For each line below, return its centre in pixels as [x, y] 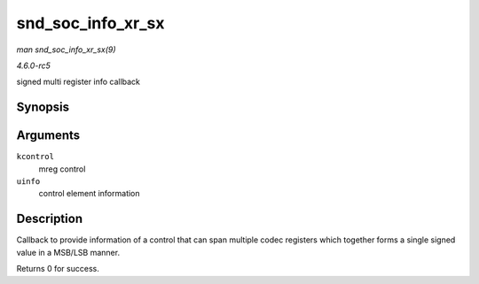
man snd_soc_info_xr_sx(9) [66, 50]
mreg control [62, 169]
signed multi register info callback [79, 82]
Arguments [48, 136]
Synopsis [43, 107]
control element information [90, 194]
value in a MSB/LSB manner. [68, 252]
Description [50, 219]
